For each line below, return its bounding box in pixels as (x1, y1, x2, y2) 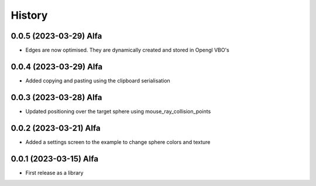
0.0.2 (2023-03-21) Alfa (11, 123, 101, 133)
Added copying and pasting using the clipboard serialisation (25, 77, 171, 84)
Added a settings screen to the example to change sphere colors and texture (25, 138, 211, 146)
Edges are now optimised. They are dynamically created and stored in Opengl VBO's (25, 47, 229, 54)
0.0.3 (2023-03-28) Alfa (11, 92, 102, 102)
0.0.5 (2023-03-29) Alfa (11, 31, 102, 41)
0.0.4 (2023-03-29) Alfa (11, 61, 102, 71)
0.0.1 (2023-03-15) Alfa (11, 154, 99, 164)
